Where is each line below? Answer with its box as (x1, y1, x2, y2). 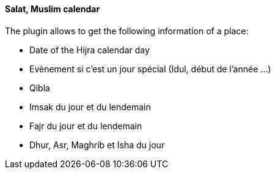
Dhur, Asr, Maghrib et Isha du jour (29, 139, 165, 150)
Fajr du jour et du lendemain (29, 120, 142, 131)
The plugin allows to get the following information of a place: (5, 25, 249, 36)
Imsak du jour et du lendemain (29, 101, 151, 112)
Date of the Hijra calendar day (29, 44, 150, 55)
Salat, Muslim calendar (5, 4, 100, 14)
